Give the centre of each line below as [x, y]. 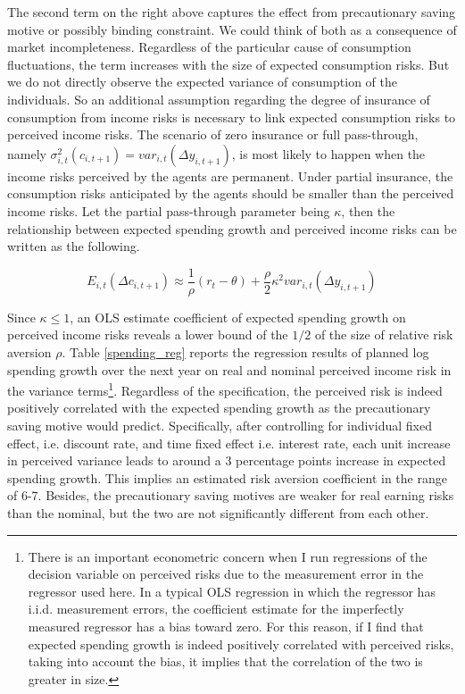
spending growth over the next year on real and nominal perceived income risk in [229, 369]
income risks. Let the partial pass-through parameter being [169, 210]
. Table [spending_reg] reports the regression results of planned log [245, 351]
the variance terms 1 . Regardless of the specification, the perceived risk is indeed [225, 389]
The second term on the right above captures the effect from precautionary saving [232, 12]
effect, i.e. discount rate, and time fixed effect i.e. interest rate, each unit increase [229, 443]
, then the [368, 210]
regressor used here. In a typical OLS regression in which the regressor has [232, 591]
